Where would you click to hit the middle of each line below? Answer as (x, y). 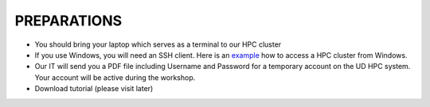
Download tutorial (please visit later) (94, 89)
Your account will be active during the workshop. (115, 77)
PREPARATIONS (68, 21)
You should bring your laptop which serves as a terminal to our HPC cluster (158, 44)
